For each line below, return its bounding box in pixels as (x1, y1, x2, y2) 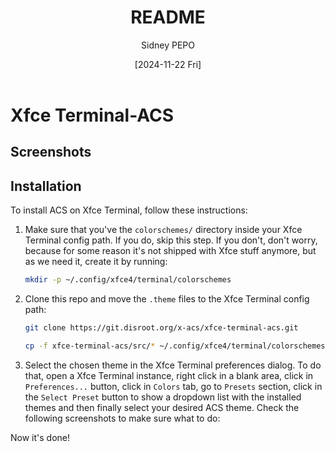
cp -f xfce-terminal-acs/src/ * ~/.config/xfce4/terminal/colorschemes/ (24, 341, 330, 351)
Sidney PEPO (141, 39, 195, 51)
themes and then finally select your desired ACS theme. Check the (24, 401, 300, 413)
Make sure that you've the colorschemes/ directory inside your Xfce (24, 224, 303, 236)
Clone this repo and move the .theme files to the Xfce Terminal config (24, 293, 310, 305)
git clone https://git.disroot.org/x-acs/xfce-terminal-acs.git (24, 323, 299, 333)
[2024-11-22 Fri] (134, 58, 202, 70)
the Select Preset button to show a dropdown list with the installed (24, 391, 302, 403)
